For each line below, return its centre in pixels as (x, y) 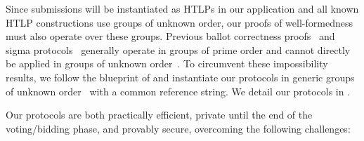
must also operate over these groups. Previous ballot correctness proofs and (170, 36)
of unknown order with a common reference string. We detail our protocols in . (178, 91)
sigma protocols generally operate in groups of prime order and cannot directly (178, 49)
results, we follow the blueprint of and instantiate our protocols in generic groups (180, 77)
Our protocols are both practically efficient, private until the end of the (159, 115)
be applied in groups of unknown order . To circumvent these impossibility (167, 63)
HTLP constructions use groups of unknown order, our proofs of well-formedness (179, 22)
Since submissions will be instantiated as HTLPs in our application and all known (182, 8)
